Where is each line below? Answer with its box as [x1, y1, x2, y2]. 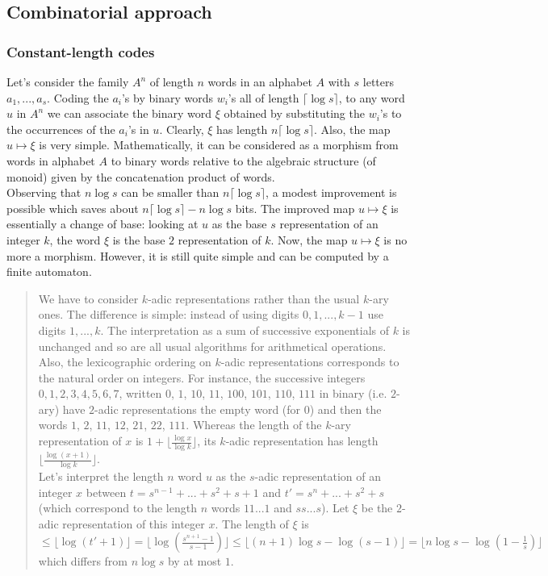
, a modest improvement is [266, 184, 397, 201]
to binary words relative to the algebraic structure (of [111, 152, 376, 169]
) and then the [309, 400, 382, 417]
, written [119, 385, 162, 402]
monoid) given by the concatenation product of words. [6, 168, 275, 185]
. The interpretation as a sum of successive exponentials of [100, 321, 389, 338]
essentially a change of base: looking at [6, 215, 199, 232]
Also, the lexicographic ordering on [38, 353, 211, 370]
